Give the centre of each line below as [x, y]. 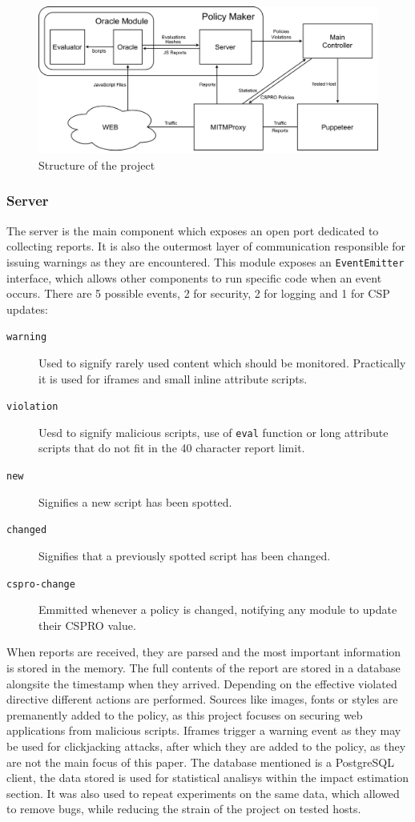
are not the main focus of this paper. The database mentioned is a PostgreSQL [200, 762]
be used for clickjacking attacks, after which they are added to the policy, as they [206, 746]
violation [32, 407]
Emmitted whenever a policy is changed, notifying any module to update [218, 609]
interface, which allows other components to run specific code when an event [194, 277]
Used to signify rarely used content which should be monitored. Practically [222, 362]
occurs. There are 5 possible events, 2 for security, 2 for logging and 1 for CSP [198, 293]
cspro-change [41, 584]
